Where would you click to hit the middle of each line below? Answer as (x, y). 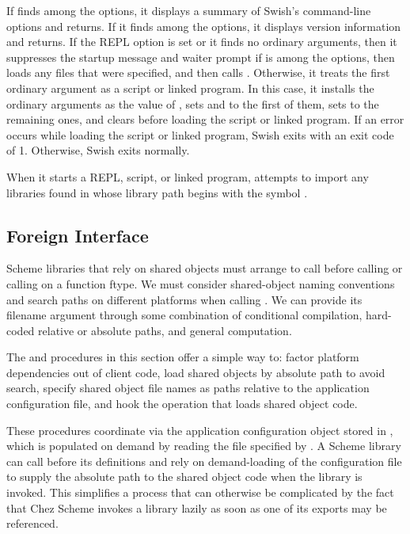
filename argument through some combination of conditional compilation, (184, 315)
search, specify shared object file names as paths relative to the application (188, 388)
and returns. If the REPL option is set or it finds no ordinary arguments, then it (202, 42)
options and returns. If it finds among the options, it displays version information (204, 26)
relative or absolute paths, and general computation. (165, 330)
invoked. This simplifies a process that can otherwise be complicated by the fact (200, 492)
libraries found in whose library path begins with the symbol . (157, 192)
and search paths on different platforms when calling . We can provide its (184, 299)
